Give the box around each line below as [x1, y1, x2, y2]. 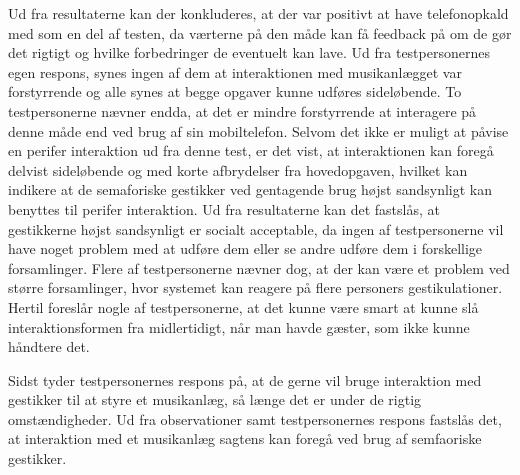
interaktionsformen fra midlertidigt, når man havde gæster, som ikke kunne [8, 316, 470, 337]
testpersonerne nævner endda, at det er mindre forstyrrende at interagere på [8, 100, 477, 121]
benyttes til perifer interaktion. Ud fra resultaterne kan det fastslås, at [8, 198, 440, 219]
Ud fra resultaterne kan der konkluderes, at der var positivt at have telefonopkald [8, 3, 509, 23]
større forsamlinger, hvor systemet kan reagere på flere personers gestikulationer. [8, 277, 503, 298]
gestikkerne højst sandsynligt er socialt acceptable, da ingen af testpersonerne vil [8, 218, 504, 239]
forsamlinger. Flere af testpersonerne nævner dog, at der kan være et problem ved [8, 257, 510, 278]
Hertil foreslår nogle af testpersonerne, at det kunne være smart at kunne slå [8, 296, 479, 317]
